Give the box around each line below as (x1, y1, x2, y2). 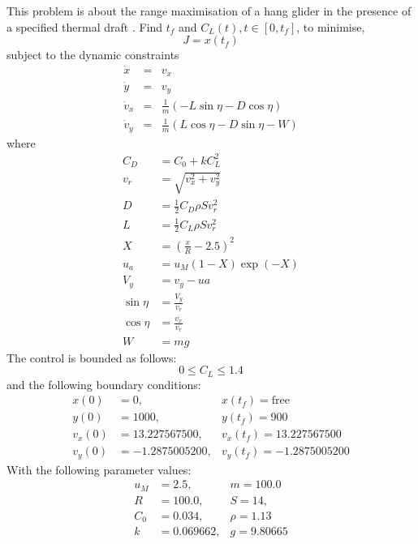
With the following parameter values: (6, 460, 192, 478)
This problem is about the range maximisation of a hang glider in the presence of (6, 2, 412, 19)
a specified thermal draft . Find (6, 18, 163, 35)
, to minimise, (296, 18, 365, 35)
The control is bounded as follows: (6, 349, 177, 366)
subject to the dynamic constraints (6, 46, 179, 63)
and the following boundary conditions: (6, 375, 201, 392)
